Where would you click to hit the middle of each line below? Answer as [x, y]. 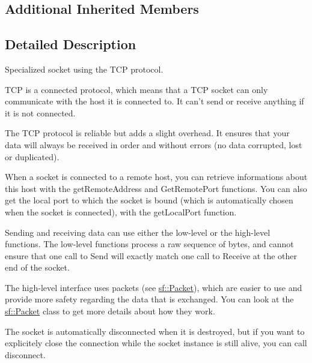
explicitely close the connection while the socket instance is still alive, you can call [156, 343]
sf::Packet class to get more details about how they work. [110, 311]
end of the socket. [37, 267]
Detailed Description [71, 44]
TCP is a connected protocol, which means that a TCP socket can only [136, 89]
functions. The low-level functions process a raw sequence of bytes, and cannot [149, 244]
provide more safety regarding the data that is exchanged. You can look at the [149, 299]
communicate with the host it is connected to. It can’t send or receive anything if [154, 101]
